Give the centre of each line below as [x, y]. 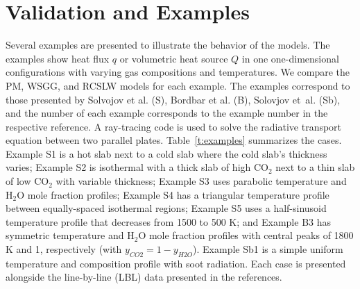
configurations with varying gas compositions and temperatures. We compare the [178, 72]
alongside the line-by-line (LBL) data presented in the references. [144, 277]
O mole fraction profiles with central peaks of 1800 [246, 235]
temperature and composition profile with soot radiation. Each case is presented [176, 263]
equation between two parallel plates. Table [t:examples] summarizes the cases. [174, 140]
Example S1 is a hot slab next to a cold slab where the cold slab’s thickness [166, 153]
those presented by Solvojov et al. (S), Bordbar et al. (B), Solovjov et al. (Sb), [173, 99]
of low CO [27, 181]
